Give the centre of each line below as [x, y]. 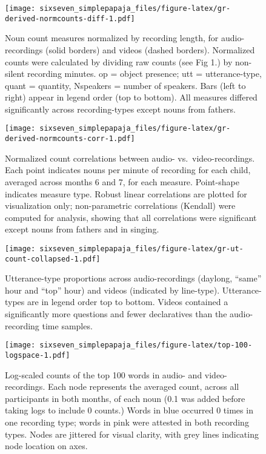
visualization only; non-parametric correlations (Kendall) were [120, 206]
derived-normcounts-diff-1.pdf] [70, 18]
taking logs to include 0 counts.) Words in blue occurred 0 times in [129, 410]
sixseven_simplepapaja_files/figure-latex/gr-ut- [141, 248]
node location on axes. [46, 446]
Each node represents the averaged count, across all [143, 387]
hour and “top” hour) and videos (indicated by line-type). [112, 290]
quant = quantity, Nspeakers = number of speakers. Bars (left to [125, 85]
